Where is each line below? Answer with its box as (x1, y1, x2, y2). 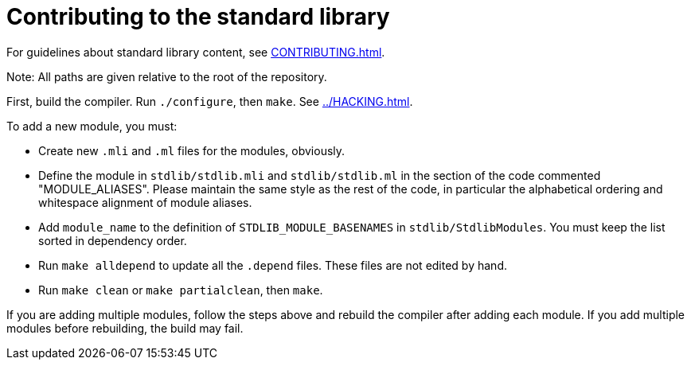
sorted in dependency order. (38, 233, 187, 247)
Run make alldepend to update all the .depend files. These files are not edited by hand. (38, 258, 507, 272)
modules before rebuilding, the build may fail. (6, 321, 244, 335)
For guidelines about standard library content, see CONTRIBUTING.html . (6, 45, 385, 59)
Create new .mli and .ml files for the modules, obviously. (38, 143, 345, 158)
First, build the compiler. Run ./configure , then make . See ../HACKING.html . (6, 94, 413, 108)
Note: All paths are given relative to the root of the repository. (6, 69, 327, 84)
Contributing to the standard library (6, 3, 390, 30)
